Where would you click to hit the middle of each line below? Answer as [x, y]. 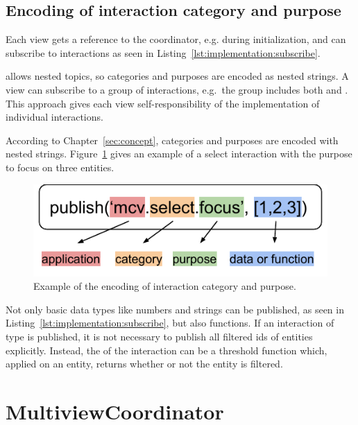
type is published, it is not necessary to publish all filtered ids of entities [159, 337]
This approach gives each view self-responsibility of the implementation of [163, 103]
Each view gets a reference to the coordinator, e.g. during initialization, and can [176, 39]
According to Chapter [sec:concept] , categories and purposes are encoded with [172, 140]
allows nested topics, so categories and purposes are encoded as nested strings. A [177, 76]
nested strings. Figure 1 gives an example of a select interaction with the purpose [179, 154]
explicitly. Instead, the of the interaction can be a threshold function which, [167, 350]
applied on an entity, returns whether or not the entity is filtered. [144, 364]
